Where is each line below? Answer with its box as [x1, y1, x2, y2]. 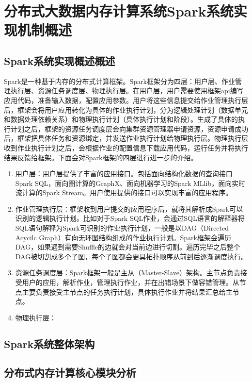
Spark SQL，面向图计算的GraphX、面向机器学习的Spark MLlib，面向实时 [15, 178, 246, 188]
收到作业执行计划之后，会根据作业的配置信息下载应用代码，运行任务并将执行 [4, 142, 248, 152]
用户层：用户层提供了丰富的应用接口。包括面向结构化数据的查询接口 [15, 168, 233, 179]
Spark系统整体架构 [4, 336, 95, 351]
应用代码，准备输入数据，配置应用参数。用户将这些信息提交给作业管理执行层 [4, 95, 248, 105]
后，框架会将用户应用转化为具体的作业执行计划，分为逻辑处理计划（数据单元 [4, 104, 248, 115]
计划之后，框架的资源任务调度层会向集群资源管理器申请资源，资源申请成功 [10, 123, 248, 133]
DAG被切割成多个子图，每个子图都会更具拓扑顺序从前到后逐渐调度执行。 [15, 251, 248, 261]
